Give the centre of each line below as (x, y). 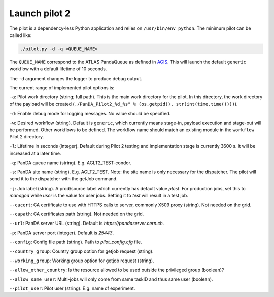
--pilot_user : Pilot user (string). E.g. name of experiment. (72, 288)
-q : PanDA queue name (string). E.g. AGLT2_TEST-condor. (71, 163)
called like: (21, 35)
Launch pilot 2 (40, 13)
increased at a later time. (35, 153)
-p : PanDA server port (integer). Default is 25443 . (62, 233)
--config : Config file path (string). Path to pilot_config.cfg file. (76, 242)
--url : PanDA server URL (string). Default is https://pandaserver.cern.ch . (87, 224)
